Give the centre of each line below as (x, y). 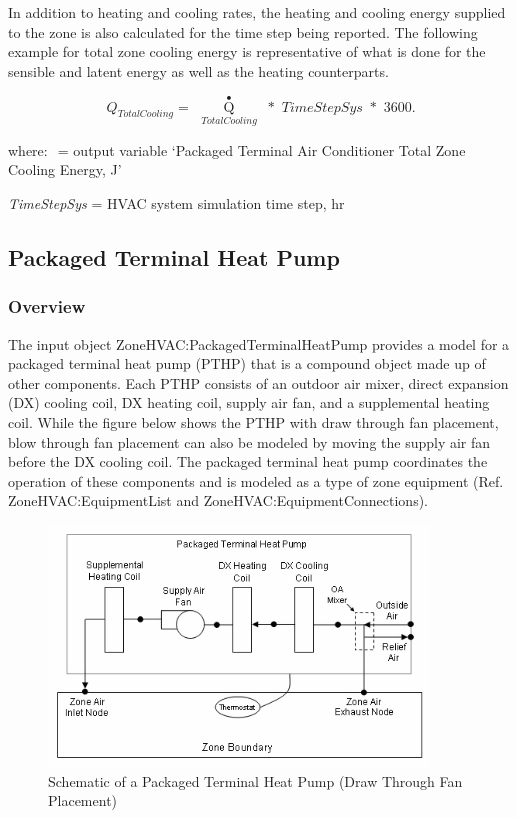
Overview (47, 306)
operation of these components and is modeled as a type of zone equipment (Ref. (256, 480)
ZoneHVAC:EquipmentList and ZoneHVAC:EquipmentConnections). (218, 500)
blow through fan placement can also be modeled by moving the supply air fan (249, 441)
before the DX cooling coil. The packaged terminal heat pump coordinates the (248, 461)
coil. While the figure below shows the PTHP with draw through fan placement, (253, 421)
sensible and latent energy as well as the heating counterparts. (198, 70)
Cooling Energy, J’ (65, 169)
